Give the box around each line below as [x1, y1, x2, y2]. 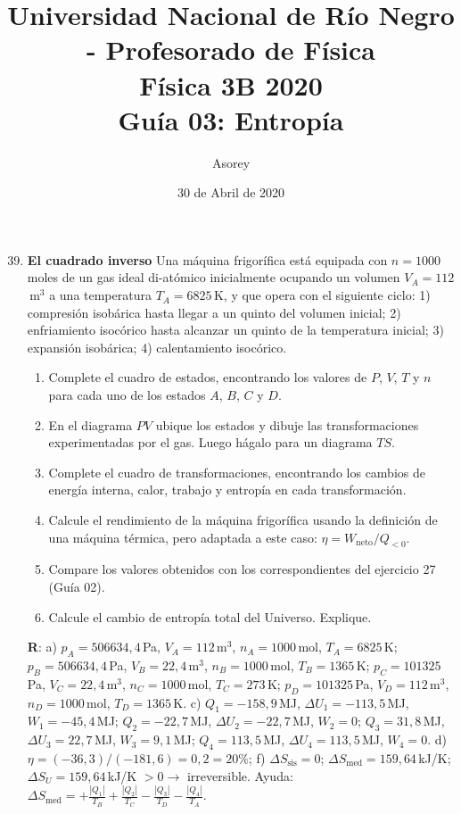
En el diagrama [48, 415, 133, 434]
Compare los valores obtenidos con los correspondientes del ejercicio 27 [48, 560, 436, 578]
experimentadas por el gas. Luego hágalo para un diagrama [48, 433, 373, 452]
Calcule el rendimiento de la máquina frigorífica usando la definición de [48, 511, 438, 528]
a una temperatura [49, 286, 152, 304]
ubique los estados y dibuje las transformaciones [155, 415, 419, 434]
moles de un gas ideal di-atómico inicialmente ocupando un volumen [27, 268, 400, 287]
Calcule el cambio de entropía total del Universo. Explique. [48, 607, 372, 626]
